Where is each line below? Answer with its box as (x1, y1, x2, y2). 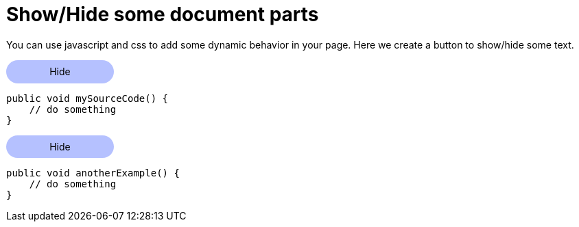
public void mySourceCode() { (6, 92, 169, 104)
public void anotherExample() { (6, 168, 180, 179)
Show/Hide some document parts (6, 3, 319, 26)
